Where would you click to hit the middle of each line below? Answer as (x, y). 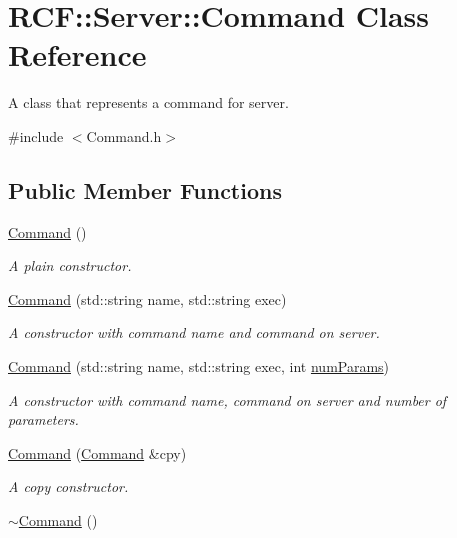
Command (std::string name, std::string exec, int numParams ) (199, 366)
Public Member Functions (145, 189)
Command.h (124, 135)
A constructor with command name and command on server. (194, 332)
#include (36, 135)
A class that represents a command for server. (148, 102)
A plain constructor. (70, 265)
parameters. (43, 419)
